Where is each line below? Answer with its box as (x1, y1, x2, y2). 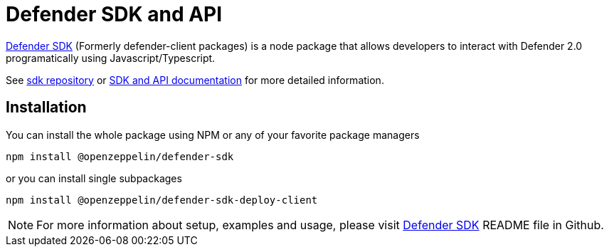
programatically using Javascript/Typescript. (6, 51, 216, 64)
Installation (6, 98, 87, 117)
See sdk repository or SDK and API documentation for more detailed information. (6, 73, 384, 86)
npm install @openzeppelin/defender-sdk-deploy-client (6, 194, 318, 206)
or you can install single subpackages (6, 172, 182, 184)
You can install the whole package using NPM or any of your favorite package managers (6, 128, 420, 141)
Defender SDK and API (6, 2, 223, 26)
